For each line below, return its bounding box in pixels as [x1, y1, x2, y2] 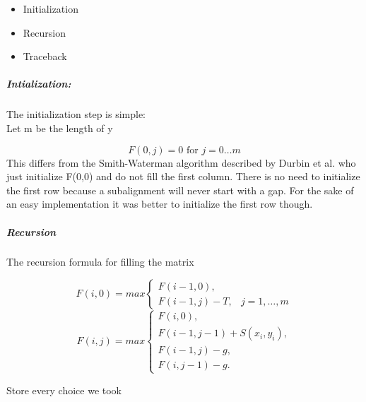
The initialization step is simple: [6, 107, 146, 122]
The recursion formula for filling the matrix [6, 254, 194, 269]
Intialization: [6, 76, 71, 91]
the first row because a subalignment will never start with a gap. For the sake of [6, 182, 354, 197]
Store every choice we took [6, 382, 122, 397]
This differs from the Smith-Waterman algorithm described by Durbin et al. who [6, 155, 356, 170]
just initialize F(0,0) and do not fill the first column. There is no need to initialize [6, 169, 360, 184]
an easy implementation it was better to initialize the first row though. [6, 196, 313, 211]
